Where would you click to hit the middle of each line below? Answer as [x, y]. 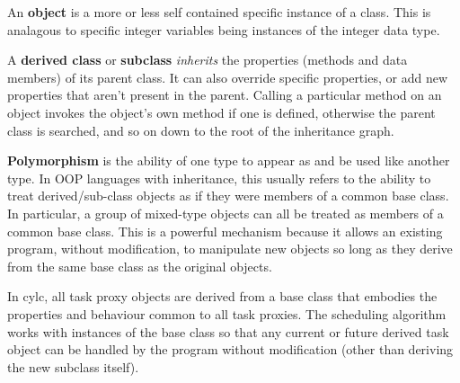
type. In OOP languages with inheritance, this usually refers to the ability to [219, 178]
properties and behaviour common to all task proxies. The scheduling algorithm [227, 313]
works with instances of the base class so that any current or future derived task [228, 331]
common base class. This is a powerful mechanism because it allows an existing [225, 231]
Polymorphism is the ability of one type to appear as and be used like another [229, 160]
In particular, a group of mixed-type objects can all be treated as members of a [226, 213]
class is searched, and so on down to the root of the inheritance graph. [201, 130]
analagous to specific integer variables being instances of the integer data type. [224, 29]
